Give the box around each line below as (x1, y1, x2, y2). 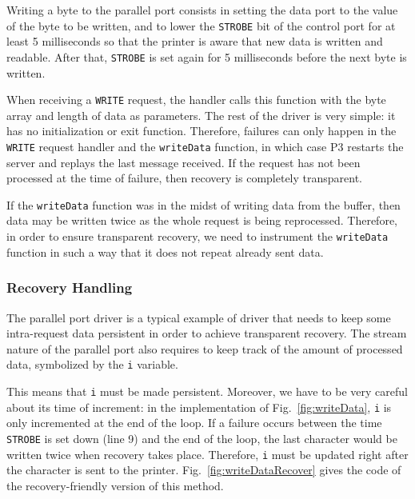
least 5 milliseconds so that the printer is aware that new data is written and (6, 33, 383, 50)
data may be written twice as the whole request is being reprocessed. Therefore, (6, 212, 398, 229)
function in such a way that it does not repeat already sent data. (6, 243, 324, 260)
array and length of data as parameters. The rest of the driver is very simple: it (6, 106, 396, 123)
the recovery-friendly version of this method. (6, 477, 224, 493)
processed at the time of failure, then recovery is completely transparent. (6, 170, 363, 186)
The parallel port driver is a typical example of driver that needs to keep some (6, 309, 391, 325)
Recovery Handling (6, 277, 133, 297)
